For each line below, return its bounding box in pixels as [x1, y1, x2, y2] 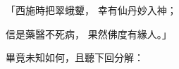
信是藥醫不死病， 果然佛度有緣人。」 [6, 26, 172, 41]
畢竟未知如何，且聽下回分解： [6, 50, 144, 65]
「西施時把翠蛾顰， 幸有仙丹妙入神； [6, 3, 177, 17]
